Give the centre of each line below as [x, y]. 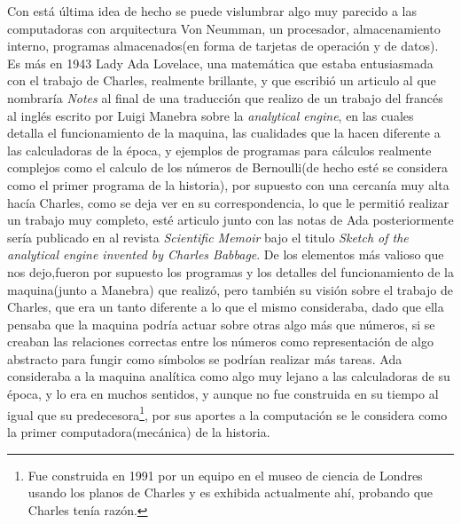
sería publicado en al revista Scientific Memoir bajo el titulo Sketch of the [208, 237]
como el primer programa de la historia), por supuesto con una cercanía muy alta [228, 184]
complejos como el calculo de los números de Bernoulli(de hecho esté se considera [227, 167]
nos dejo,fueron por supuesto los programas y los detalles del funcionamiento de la [230, 271]
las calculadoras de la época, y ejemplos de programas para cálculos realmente [219, 150]
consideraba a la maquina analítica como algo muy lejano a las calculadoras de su [229, 376]
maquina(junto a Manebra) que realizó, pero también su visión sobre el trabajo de [230, 289]
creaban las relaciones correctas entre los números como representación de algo [220, 341]
